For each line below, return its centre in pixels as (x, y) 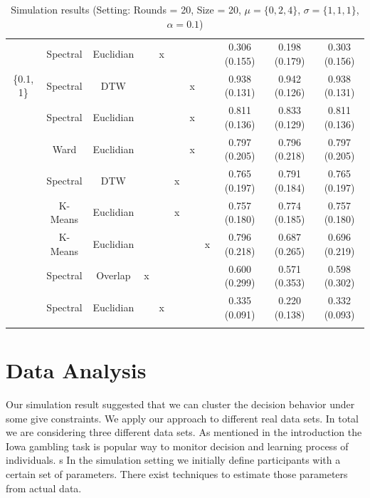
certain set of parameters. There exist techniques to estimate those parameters (177, 473)
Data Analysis (76, 370)
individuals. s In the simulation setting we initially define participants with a (173, 460)
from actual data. (44, 488)
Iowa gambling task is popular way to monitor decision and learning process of (177, 446)
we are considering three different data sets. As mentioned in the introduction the (184, 432)
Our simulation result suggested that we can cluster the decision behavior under (180, 404)
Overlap (113, 275)
